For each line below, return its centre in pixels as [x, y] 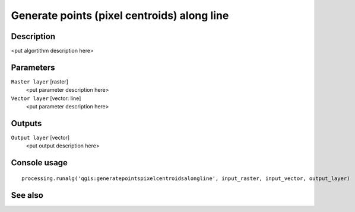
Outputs [26, 123]
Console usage [39, 163]
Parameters [33, 67]
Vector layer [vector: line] [46, 98]
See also [27, 195]
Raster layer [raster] [39, 81]
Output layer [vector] [40, 138]
